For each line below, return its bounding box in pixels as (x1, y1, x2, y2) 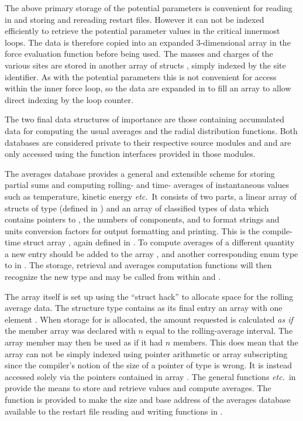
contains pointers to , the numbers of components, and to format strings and (5, 213, 280, 225)
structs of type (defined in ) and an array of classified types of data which (5, 201, 269, 214)
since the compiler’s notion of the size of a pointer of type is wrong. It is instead (5, 359, 292, 371)
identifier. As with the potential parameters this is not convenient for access (5, 70, 277, 83)
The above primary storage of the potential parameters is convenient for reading (5, 2, 292, 13)
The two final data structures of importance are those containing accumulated (5, 113, 284, 125)
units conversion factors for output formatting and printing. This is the (5, 224, 260, 237)
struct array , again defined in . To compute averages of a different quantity (23, 236, 295, 248)
